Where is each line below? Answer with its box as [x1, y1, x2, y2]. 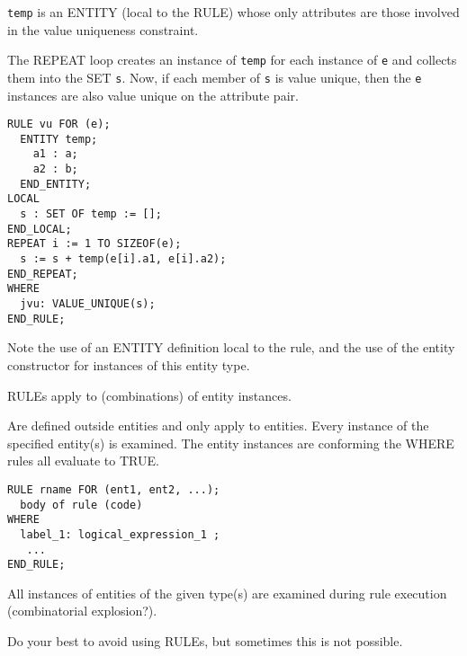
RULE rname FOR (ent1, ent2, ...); [7, 483, 220, 496]
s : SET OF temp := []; [20, 208, 162, 221]
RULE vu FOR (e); [7, 118, 111, 131]
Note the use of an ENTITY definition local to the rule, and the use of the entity [7, 338, 455, 357]
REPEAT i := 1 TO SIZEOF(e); [7, 237, 182, 251]
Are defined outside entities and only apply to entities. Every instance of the [7, 416, 429, 435]
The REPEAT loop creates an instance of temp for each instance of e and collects [7, 50, 457, 69]
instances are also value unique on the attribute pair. [7, 85, 299, 104]
